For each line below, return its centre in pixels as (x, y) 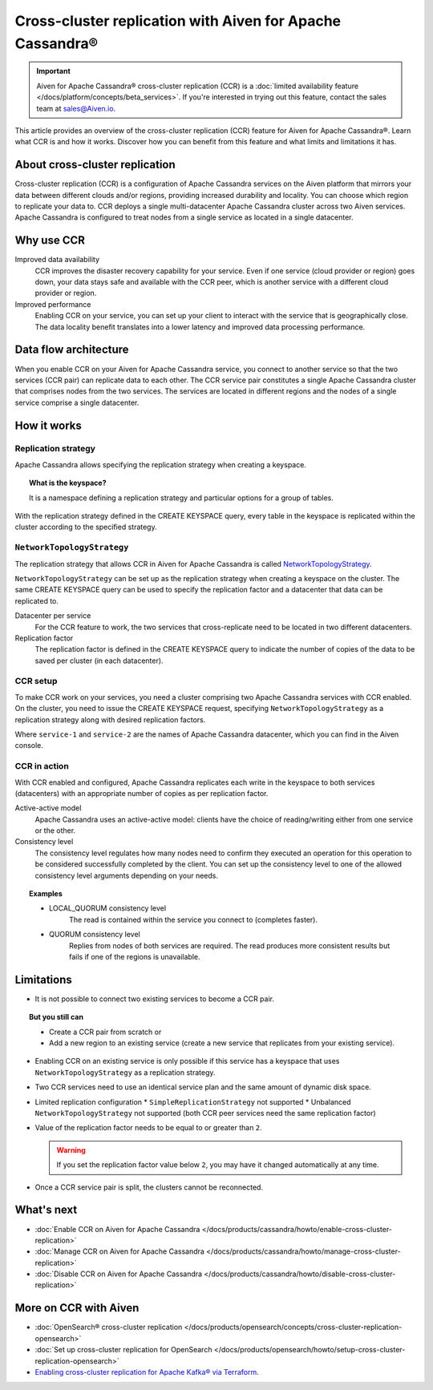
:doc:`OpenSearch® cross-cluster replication (109, 1327)
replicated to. (37, 600)
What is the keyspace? (68, 483)
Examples (46, 894)
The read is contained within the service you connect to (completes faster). (194, 919)
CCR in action (42, 766)
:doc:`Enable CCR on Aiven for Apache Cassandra (117, 1229)
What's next (46, 1210)
